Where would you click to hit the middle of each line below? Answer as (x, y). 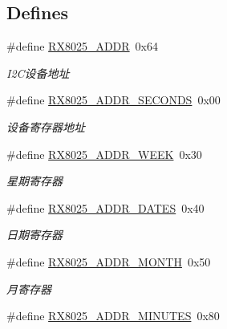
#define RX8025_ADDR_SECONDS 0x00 (113, 100)
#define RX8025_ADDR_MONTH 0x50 (109, 261)
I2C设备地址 (38, 73)
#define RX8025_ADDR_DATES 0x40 (105, 207)
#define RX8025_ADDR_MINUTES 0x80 (113, 316)
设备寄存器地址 (46, 126)
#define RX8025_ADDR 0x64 (83, 46)
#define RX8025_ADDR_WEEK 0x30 (104, 154)
